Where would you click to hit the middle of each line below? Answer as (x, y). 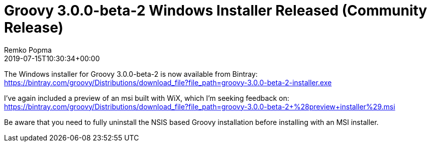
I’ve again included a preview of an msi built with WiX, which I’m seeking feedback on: (147, 98)
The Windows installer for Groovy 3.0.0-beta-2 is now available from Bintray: (131, 74)
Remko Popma (28, 50)
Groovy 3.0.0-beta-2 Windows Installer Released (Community (216, 11)
